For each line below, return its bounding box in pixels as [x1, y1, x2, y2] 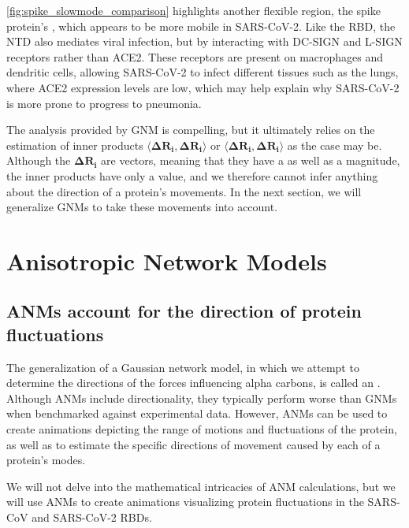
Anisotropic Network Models [6, 244, 327, 277]
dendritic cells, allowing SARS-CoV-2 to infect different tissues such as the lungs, [6, 64, 399, 80]
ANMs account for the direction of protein [6, 299, 362, 323]
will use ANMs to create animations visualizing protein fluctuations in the [6, 493, 364, 510]
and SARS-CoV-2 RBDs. [32, 509, 152, 526]
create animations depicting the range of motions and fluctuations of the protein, [6, 421, 397, 437]
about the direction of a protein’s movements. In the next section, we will [6, 183, 362, 199]
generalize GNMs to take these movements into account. [6, 199, 278, 215]
